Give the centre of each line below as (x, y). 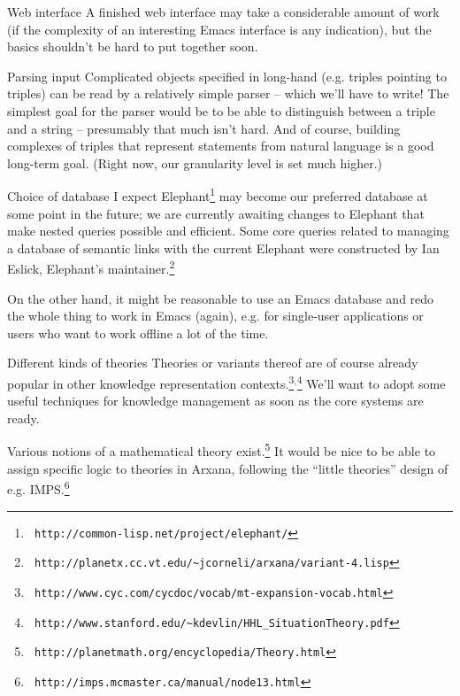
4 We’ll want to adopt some (371, 382)
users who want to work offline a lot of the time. (138, 333)
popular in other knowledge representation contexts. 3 (151, 382)
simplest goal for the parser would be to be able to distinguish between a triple (221, 110)
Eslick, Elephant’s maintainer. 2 (91, 267)
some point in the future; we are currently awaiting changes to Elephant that (216, 213)
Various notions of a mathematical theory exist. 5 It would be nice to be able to (222, 450)
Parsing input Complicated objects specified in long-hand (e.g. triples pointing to (227, 76)
